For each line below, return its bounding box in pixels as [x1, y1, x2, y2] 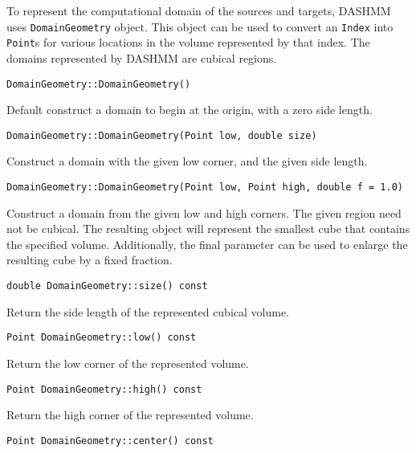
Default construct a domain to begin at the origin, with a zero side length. [6, 101, 373, 118]
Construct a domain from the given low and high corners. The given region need [6, 204, 402, 221]
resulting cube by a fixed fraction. [6, 251, 173, 268]
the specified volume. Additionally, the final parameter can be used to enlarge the [6, 235, 408, 252]
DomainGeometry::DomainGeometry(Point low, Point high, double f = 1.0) [6, 182, 403, 193]
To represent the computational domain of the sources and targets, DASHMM [6, 2, 391, 18]
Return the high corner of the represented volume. [6, 406, 254, 423]
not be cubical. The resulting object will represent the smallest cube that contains [6, 220, 410, 237]
